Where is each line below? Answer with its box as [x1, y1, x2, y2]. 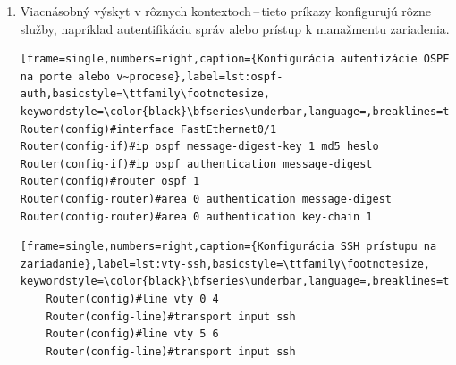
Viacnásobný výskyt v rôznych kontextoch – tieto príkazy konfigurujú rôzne [20, 2, 432, 20]
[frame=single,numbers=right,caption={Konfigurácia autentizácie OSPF [20, 53, 450, 66]
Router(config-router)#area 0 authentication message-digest [20, 192, 393, 205]
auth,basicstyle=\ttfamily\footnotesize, [20, 87, 270, 101]
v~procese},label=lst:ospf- [116, 70, 283, 83]
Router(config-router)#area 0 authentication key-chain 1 [20, 210, 373, 223]
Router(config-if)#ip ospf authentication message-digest [20, 157, 373, 170]
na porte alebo [20, 70, 111, 83]
